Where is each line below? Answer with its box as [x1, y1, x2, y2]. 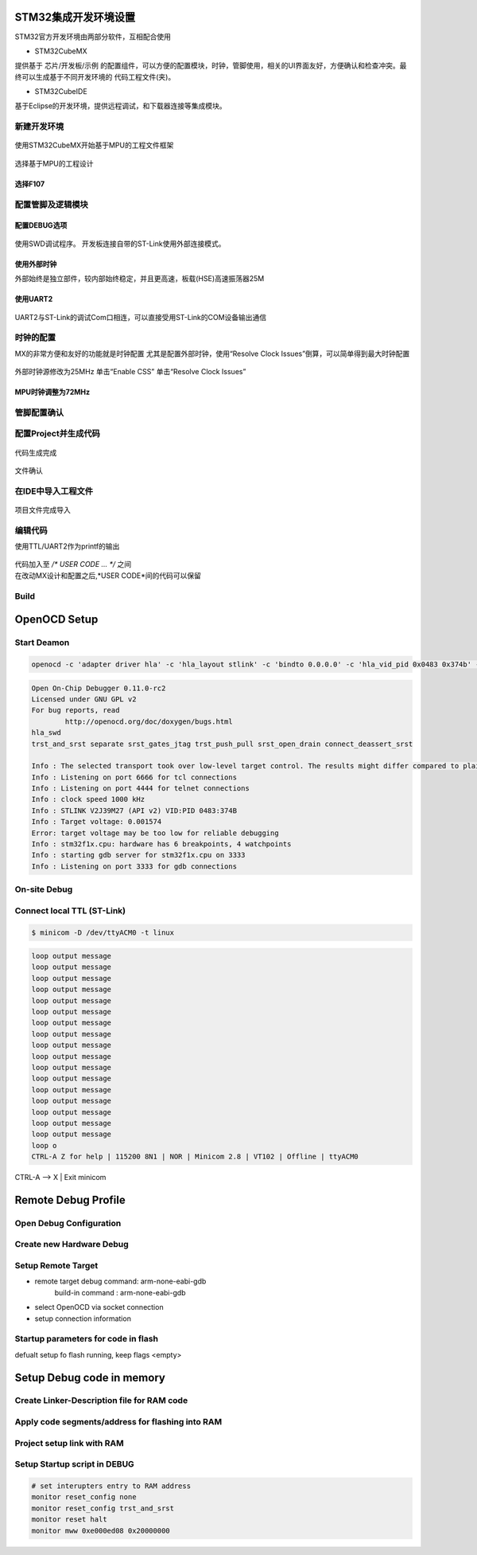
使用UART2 [14, 295, 53, 304]
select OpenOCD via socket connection [34, 1303, 164, 1312]
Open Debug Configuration [14, 1217, 122, 1229]
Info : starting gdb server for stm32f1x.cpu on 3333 [31, 850, 246, 860]
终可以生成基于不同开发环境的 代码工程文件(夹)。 [14, 72, 176, 81]
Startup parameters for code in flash [14, 1334, 159, 1345]
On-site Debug [14, 884, 73, 895]
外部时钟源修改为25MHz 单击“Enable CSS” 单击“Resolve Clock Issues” [14, 367, 246, 377]
